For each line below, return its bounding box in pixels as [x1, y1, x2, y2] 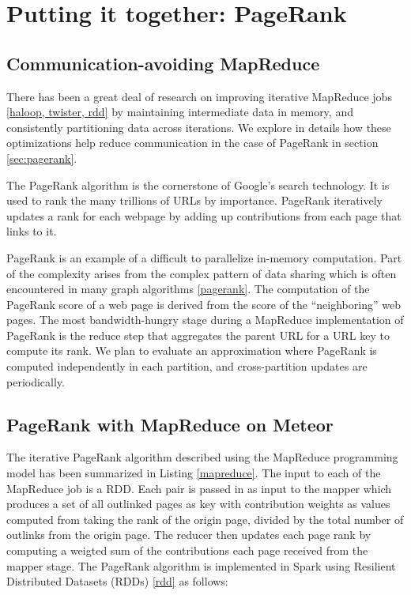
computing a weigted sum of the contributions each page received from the [6, 542, 368, 559]
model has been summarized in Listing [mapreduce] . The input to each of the [6, 465, 381, 481]
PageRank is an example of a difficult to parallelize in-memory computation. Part [6, 249, 402, 265]
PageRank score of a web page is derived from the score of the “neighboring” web [6, 296, 401, 312]
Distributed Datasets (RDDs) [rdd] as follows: [6, 573, 228, 589]
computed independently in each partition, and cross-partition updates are [6, 358, 368, 375]
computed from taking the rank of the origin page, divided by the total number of [6, 510, 404, 527]
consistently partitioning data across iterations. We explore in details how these [6, 119, 391, 135]
